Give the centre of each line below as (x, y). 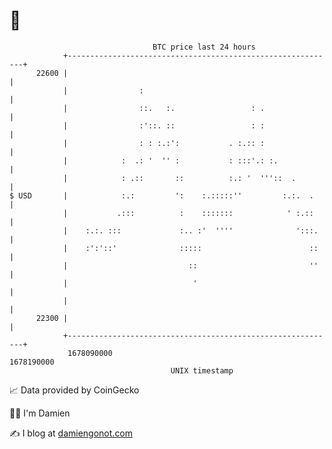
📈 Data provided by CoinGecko (74, 390)
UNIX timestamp (202, 370)
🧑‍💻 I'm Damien (40, 413)
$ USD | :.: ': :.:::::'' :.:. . (161, 195)
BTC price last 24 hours (204, 47)
